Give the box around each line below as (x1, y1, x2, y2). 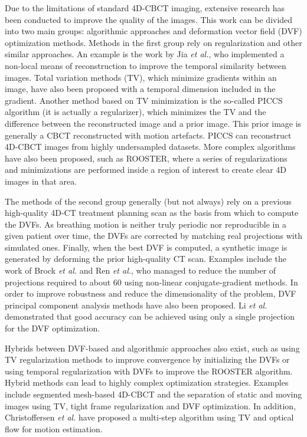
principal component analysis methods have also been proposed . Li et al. (5, 298, 267, 311)
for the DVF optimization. (5, 322, 100, 334)
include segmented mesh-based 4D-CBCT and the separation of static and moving (5, 388, 302, 400)
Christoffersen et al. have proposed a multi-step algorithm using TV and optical (5, 411, 294, 423)
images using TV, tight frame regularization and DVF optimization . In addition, (5, 399, 296, 412)
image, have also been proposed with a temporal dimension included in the (5, 83, 276, 95)
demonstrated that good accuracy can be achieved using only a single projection (5, 310, 295, 323)
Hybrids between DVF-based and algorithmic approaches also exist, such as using (5, 341, 300, 354)
